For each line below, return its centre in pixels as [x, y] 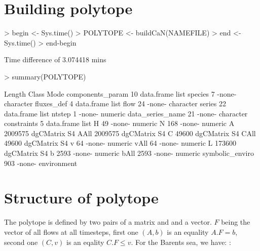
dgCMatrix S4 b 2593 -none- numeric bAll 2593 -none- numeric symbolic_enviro [129, 153]
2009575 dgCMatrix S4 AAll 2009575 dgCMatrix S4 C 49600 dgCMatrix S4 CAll [130, 133]
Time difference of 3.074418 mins [55, 59]
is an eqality [85, 242]
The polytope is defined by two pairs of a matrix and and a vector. [108, 222]
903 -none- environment [41, 163]
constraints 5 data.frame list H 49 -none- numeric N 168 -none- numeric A [119, 123]
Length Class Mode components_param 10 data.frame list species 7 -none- [120, 93]
